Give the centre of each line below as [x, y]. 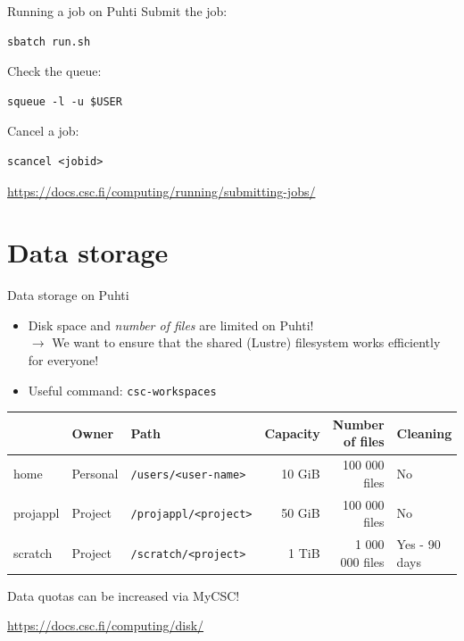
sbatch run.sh [49, 42]
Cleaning [424, 433]
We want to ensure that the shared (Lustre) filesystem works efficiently [246, 342]
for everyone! [63, 360]
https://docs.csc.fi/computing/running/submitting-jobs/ [162, 191]
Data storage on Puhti [68, 295]
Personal [95, 474]
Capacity [292, 433]
